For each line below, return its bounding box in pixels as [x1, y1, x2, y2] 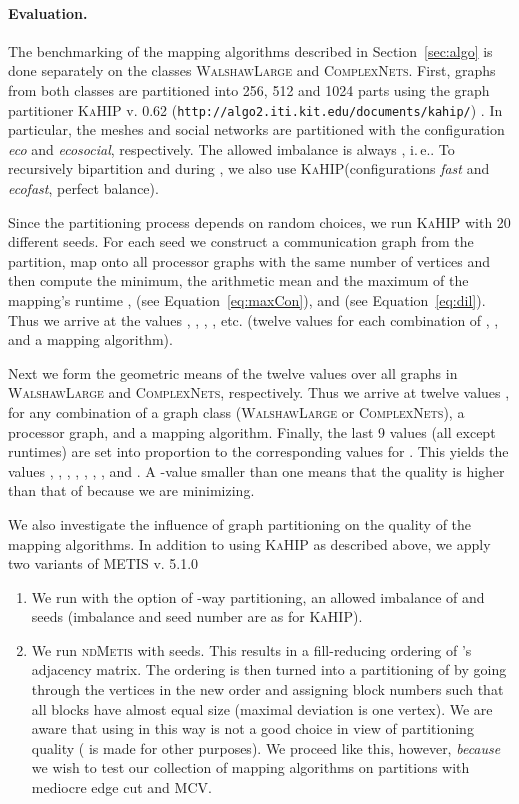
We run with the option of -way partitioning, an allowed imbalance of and [31, 586, 485, 607]
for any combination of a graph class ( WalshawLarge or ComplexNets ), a [8, 401, 465, 422]
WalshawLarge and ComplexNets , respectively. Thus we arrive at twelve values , [8, 382, 510, 403]
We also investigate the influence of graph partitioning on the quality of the [8, 513, 472, 534]
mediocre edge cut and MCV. [31, 777, 212, 798]
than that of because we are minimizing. [8, 480, 255, 501]
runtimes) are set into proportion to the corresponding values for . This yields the [8, 441, 509, 462]
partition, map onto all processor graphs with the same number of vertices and [8, 250, 491, 271]
